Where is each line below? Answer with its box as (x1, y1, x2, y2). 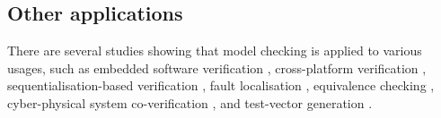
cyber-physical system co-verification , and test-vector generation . (7, 93, 373, 112)
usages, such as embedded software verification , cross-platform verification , (7, 58, 427, 77)
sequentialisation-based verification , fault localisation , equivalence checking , (7, 76, 435, 95)
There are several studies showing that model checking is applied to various (7, 41, 422, 60)
